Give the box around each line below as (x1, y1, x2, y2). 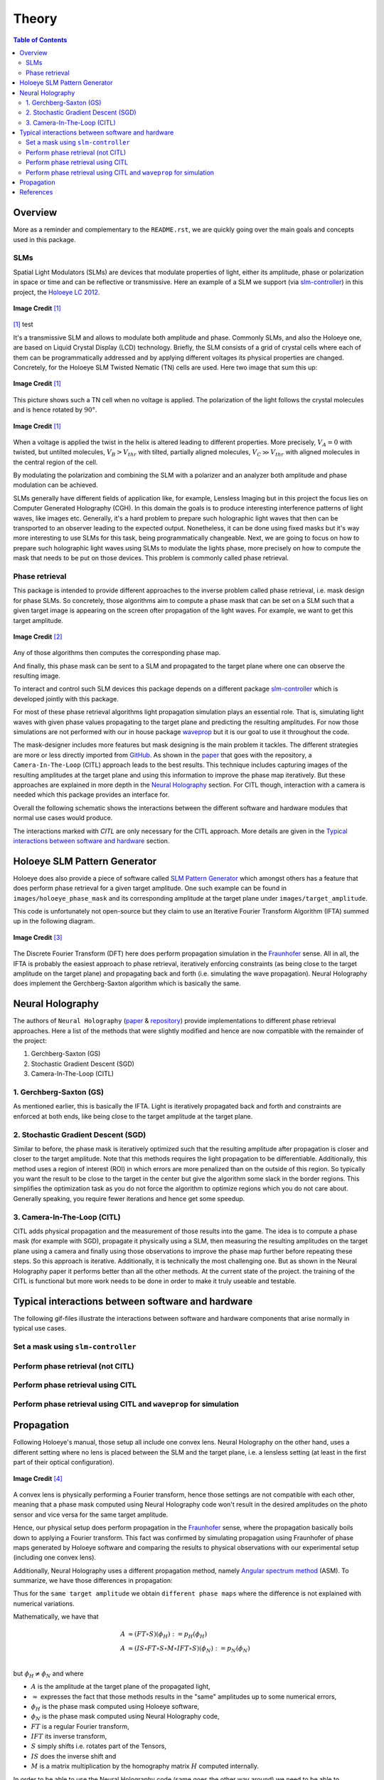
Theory (13, 11, 58, 26)
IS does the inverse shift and (31, 1752, 117, 1760)
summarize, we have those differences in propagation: (13, 1576, 173, 1585)
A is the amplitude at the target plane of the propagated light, (31, 1682, 210, 1691)
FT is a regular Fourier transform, (31, 1722, 129, 1730)
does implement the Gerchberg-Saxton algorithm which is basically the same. (13, 979, 241, 988)
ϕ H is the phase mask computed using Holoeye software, (31, 1702, 200, 1712)
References (19, 188, 53, 197)
